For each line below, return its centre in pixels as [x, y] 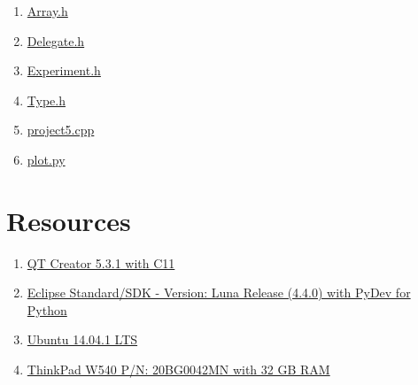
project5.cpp [61, 130]
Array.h [47, 11]
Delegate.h [56, 40]
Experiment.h [64, 70]
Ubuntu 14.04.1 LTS [82, 339]
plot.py [46, 159]
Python [47, 309]
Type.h [46, 100]
